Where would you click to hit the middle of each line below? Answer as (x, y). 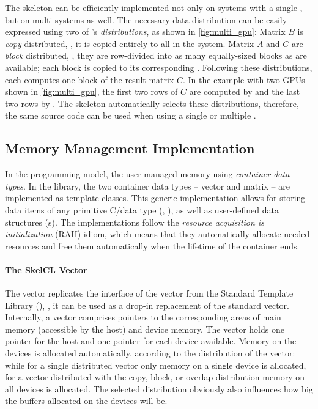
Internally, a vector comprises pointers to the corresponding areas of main (143, 317)
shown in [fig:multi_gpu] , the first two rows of (91, 91)
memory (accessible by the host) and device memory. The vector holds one (145, 329)
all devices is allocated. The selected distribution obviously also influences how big (159, 389)
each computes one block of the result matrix (90, 79)
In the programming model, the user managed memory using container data (147, 174)
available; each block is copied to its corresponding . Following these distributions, (159, 67)
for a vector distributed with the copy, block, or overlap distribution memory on (155, 377)
